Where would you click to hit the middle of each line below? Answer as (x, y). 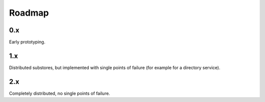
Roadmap (29, 13)
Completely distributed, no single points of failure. (60, 93)
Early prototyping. (27, 42)
